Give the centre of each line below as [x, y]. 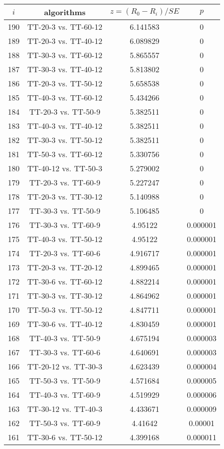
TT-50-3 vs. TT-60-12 [65, 154]
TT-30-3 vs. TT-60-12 [65, 55]
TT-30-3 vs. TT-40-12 [65, 69]
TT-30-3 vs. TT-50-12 [65, 140]
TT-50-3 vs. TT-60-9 [65, 423]
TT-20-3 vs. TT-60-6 [65, 253]
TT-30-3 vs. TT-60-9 [65, 225]
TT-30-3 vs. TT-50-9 [65, 211]
